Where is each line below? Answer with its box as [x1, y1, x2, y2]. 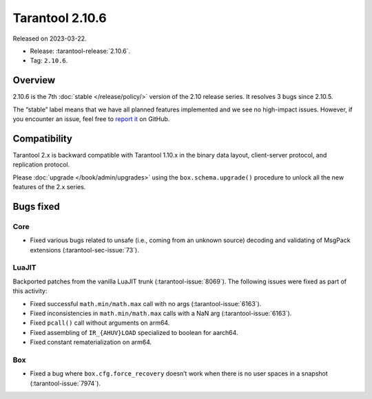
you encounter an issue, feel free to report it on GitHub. [12, 115, 170, 123]
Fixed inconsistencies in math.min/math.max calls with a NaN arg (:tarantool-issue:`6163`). [30, 309, 292, 317]
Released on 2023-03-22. [12, 34, 87, 43]
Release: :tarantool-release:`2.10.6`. [30, 47, 131, 55]
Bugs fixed [12, 200, 60, 213]
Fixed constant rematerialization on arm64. [30, 338, 152, 347]
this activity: [12, 287, 48, 295]
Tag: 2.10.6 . [30, 56, 68, 65]
